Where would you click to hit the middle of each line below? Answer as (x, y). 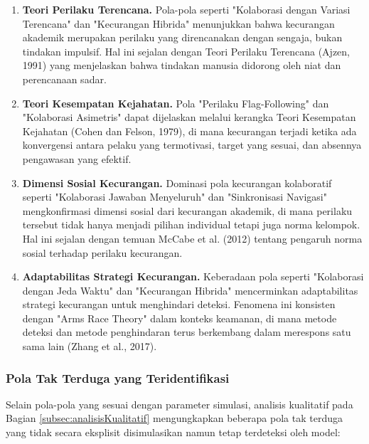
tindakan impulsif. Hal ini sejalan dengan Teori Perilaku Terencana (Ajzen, (186, 51)
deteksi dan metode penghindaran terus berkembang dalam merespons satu (187, 332)
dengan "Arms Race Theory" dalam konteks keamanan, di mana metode (180, 318)
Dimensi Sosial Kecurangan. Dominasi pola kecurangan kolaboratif (177, 183)
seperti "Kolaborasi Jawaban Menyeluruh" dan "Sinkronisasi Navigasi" (175, 197)
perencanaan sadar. (64, 79)
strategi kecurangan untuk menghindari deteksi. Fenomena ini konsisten (179, 304)
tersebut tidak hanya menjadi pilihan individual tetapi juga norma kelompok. (191, 224)
